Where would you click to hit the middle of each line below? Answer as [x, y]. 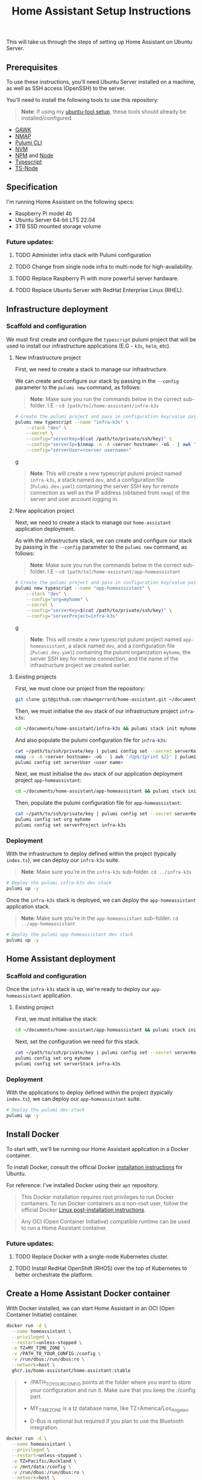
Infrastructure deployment [57, 309]
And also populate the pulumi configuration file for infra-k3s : [91, 740]
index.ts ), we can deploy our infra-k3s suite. [63, 860]
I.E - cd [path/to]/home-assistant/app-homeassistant [114, 571]
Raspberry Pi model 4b [43, 213]
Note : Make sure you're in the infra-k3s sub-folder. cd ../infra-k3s [106, 872]
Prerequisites [32, 67]
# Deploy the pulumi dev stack [46, 1110]
